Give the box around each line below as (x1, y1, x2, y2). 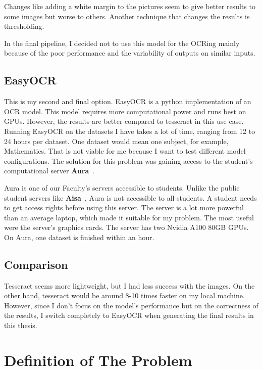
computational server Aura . (4, 165, 95, 176)
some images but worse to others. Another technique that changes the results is (4, 11, 250, 21)
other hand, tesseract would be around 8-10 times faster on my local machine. (4, 290, 245, 301)
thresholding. (4, 21, 44, 31)
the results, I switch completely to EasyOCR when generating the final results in (4, 310, 254, 320)
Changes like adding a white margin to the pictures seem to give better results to (4, 1, 255, 11)
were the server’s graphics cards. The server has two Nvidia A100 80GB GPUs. (4, 222, 249, 233)
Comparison (4, 256, 68, 272)
